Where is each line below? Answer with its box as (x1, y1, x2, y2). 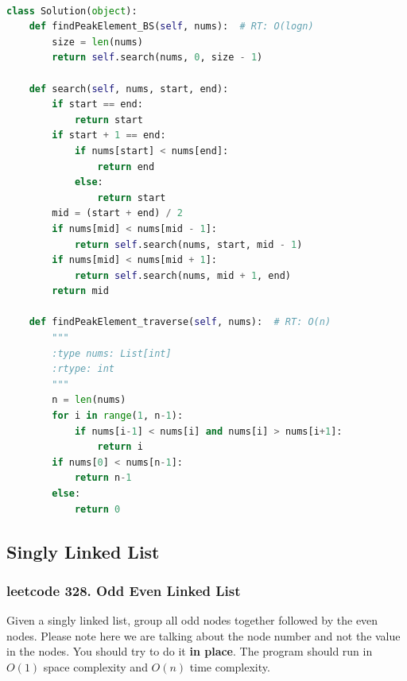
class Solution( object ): (6, 5, 138, 17)
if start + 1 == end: (52, 130, 166, 141)
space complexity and (43, 658, 148, 675)
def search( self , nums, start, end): (29, 83, 229, 95)
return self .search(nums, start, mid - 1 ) (74, 238, 303, 250)
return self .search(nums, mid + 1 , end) (74, 269, 291, 281)
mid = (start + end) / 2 (52, 207, 183, 219)
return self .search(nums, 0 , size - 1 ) (52, 52, 263, 64)
